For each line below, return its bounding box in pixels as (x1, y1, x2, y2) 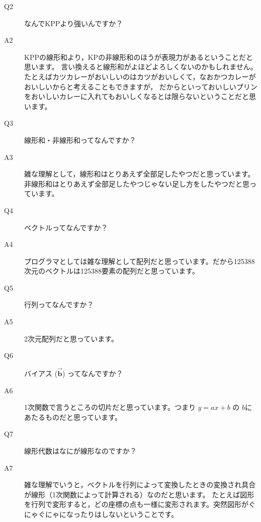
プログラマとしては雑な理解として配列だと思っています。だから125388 (24, 255, 255, 266)
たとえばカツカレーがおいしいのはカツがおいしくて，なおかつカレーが (24, 71, 256, 81)
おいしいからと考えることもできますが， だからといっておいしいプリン (24, 81, 257, 92)
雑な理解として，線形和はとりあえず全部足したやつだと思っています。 (24, 168, 255, 179)
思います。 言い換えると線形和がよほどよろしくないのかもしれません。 (24, 61, 257, 72)
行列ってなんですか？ (24, 299, 94, 310)
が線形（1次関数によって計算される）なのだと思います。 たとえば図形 (24, 489, 254, 499)
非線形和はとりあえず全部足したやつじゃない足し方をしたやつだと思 (24, 178, 249, 189)
